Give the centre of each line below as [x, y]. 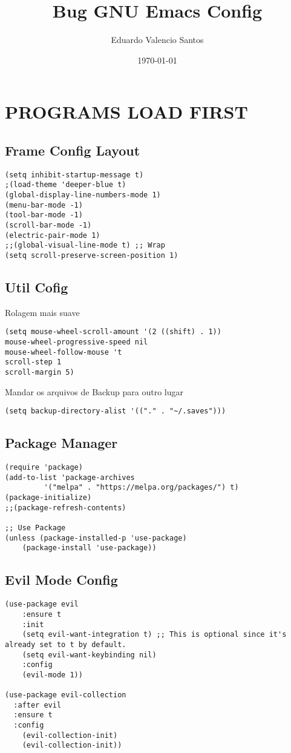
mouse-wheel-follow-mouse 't [64, 352]
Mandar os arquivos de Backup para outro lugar [94, 391]
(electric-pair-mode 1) [53, 235]
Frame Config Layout [73, 150]
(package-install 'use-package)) [89, 548]
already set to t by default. [66, 644]
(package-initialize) [48, 498]
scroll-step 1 [33, 362]
